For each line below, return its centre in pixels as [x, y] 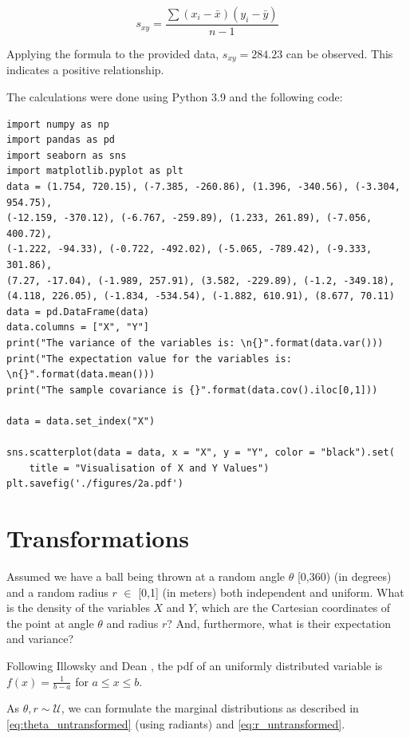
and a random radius [57, 592]
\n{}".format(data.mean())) [81, 375]
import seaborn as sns [67, 155]
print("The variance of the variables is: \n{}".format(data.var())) [195, 343]
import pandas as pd [61, 140]
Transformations [98, 538]
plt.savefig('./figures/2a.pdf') [95, 484]
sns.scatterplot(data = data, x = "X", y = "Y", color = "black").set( [201, 453]
